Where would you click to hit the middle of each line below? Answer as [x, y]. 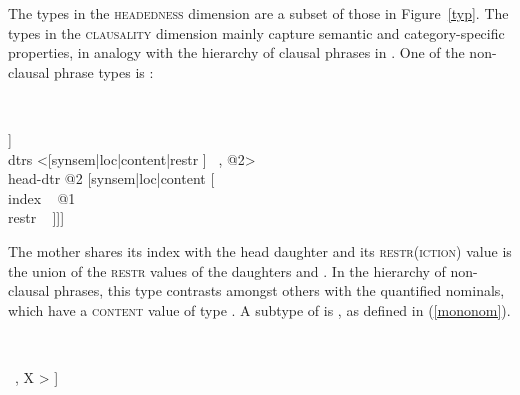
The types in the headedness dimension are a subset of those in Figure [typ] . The [258, 13]
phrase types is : [103, 71]
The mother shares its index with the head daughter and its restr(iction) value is [260, 250]
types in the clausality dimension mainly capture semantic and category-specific [256, 32]
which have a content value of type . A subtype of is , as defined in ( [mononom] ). [259, 309]
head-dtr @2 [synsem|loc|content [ [111, 178]
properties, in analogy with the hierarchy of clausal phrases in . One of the [236, 52]
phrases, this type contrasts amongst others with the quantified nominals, [279, 290]
